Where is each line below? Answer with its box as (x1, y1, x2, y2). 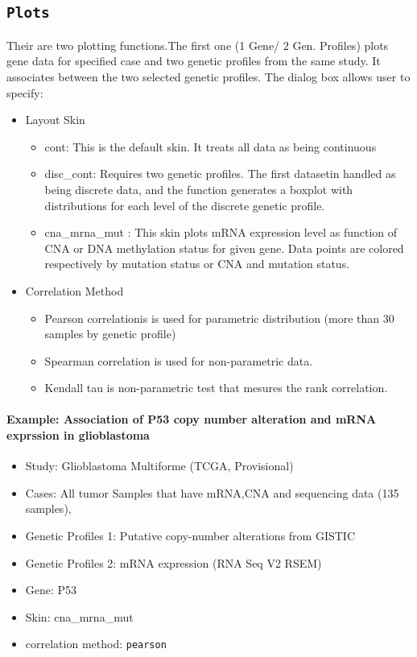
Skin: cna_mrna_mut (25, 608, 134, 625)
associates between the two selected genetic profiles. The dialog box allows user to (6, 68, 411, 85)
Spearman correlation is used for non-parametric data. (44, 352, 313, 369)
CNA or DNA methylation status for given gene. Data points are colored (44, 239, 404, 256)
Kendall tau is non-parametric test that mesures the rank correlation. (44, 379, 388, 396)
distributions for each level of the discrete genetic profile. (44, 196, 325, 213)
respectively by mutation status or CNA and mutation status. (44, 255, 350, 272)
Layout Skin (25, 111, 85, 128)
